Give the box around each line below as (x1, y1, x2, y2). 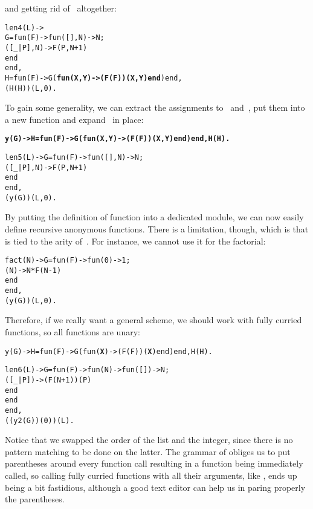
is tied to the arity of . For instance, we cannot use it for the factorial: (5, 234, 266, 247)
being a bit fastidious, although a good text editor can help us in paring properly (5, 481, 306, 493)
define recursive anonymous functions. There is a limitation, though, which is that (5, 222, 309, 235)
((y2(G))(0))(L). (5, 416, 74, 425)
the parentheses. (5, 493, 65, 505)
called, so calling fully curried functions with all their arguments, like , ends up (5, 468, 297, 481)
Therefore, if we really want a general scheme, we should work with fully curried (5, 314, 302, 326)
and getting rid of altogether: (5, 2, 117, 14)
